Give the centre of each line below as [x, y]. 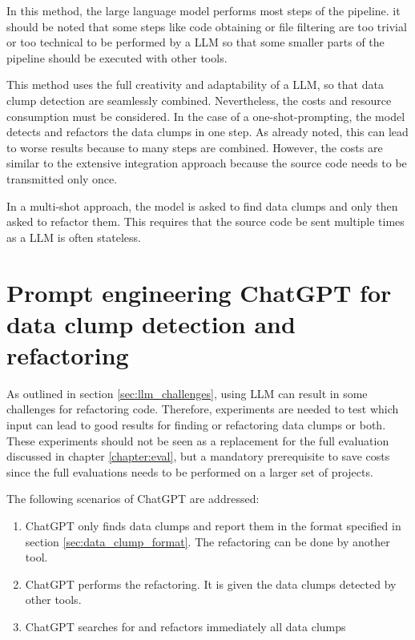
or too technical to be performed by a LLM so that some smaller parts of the [195, 42]
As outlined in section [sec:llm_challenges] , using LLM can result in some [187, 393]
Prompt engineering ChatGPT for [199, 292]
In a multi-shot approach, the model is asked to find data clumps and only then [202, 205]
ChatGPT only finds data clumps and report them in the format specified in [213, 525]
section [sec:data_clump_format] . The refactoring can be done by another [207, 541]
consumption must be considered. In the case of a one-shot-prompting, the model [206, 116]
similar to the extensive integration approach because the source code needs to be [207, 163]
